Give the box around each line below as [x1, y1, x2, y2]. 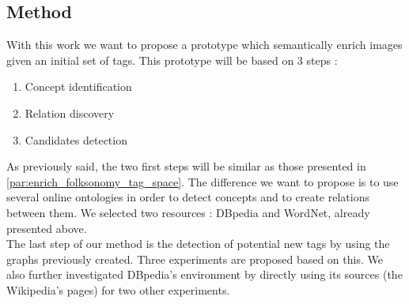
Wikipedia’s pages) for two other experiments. [6, 281, 230, 298]
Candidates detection [25, 131, 127, 148]
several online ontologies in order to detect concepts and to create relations [6, 189, 369, 205]
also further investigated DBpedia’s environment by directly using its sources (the [6, 266, 403, 283]
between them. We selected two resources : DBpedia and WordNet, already [6, 204, 370, 220]
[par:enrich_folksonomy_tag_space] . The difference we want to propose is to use [6, 173, 399, 190]
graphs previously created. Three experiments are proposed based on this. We [6, 250, 383, 267]
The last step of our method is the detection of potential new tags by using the [6, 235, 390, 252]
